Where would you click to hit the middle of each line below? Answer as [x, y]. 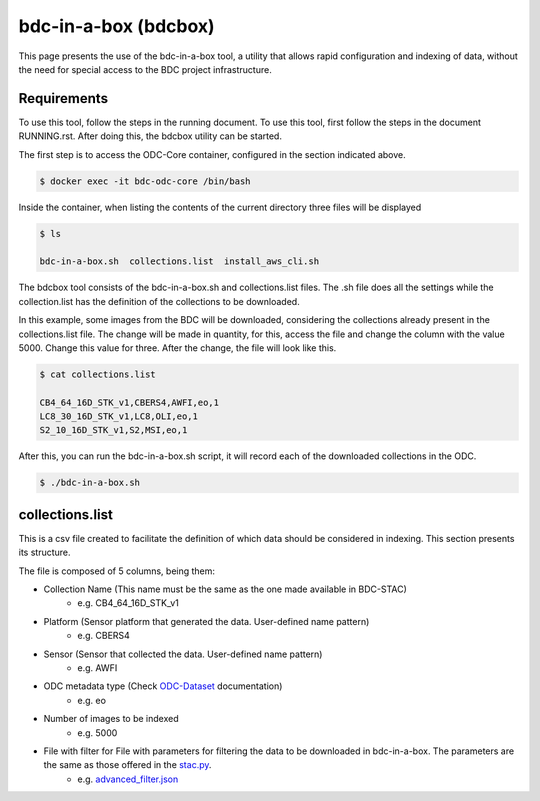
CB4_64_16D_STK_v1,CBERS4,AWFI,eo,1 [129, 402]
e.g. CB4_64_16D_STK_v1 [128, 603]
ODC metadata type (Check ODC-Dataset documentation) [163, 686]
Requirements [63, 98]
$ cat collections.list [98, 374]
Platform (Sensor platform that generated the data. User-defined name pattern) [206, 621]
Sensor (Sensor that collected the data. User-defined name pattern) [183, 654]
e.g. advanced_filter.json [128, 779]
